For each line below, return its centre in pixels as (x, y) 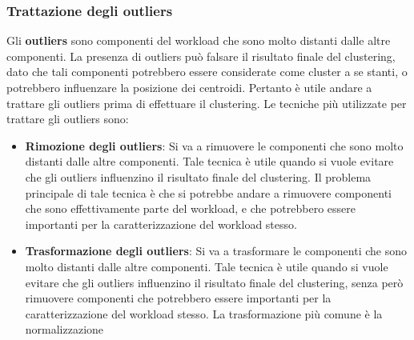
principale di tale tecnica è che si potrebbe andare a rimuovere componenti (208, 192)
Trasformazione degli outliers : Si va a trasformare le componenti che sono (216, 251)
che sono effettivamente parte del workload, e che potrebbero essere (190, 208)
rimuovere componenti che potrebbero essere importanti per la (178, 298)
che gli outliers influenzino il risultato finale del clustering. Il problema (198, 176)
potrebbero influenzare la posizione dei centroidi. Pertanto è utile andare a (189, 87)
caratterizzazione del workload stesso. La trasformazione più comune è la (204, 313)
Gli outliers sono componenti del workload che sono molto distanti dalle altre (199, 40)
